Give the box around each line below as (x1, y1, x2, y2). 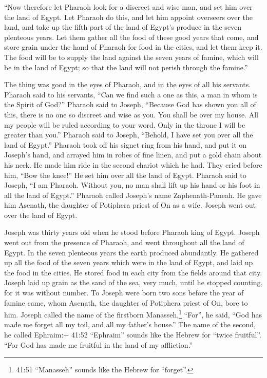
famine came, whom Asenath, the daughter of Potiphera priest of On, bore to (4, 297, 248, 308)
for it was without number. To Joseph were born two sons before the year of (4, 287, 244, 298)
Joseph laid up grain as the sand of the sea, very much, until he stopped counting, (4, 277, 263, 288)
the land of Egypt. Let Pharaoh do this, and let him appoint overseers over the (4, 11, 253, 22)
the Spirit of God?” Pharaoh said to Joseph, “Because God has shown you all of (4, 99, 256, 110)
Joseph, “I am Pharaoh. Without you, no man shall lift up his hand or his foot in (4, 180, 260, 190)
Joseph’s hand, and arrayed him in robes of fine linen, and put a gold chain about (4, 149, 262, 160)
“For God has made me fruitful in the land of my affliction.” (4, 339, 193, 350)
